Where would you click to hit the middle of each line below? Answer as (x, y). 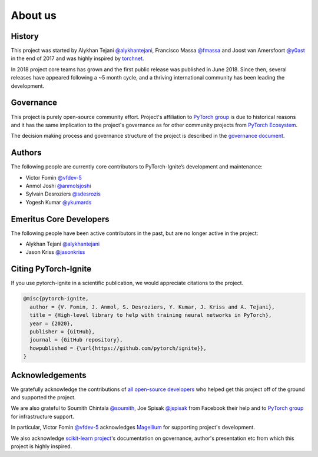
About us (34, 15)
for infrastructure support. (43, 416)
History (25, 36)
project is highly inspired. (42, 446)
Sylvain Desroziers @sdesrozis (63, 194)
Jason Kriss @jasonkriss (55, 252)
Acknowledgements (49, 375)
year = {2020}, (52, 323)
